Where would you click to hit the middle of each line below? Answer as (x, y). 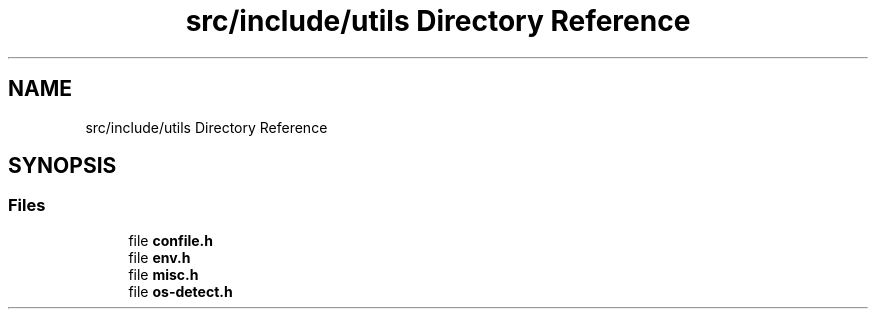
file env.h (159, 257)
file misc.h (163, 274)
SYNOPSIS (62, 166)
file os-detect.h (180, 291)
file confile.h (170, 240)
